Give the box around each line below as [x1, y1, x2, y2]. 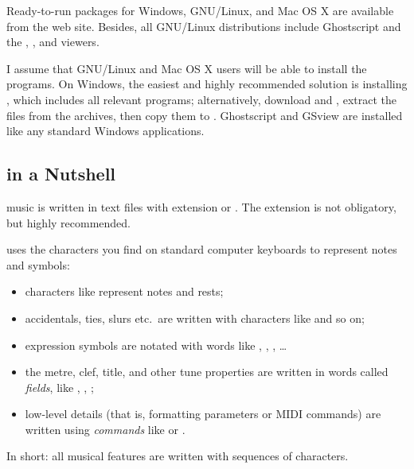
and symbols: [6, 256, 70, 273]
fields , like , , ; [25, 378, 94, 395]
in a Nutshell [6, 161, 116, 186]
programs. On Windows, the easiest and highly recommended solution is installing [6, 76, 408, 92]
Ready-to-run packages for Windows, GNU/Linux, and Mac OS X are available [6, 2, 394, 18]
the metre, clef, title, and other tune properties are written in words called [25, 363, 389, 380]
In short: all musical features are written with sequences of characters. [6, 448, 349, 464]
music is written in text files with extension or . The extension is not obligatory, [6, 198, 396, 215]
